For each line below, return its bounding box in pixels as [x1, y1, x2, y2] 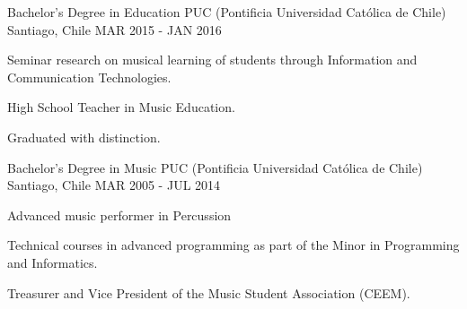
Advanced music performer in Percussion [7, 205, 232, 224]
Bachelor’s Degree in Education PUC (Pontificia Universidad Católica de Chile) [7, 3, 446, 21]
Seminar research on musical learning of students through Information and [7, 50, 418, 69]
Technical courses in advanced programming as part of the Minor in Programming [7, 236, 460, 254]
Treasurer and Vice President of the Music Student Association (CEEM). [7, 283, 410, 302]
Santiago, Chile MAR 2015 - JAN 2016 [7, 20, 222, 39]
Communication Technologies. [7, 67, 172, 86]
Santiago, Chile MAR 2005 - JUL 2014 [7, 176, 221, 194]
